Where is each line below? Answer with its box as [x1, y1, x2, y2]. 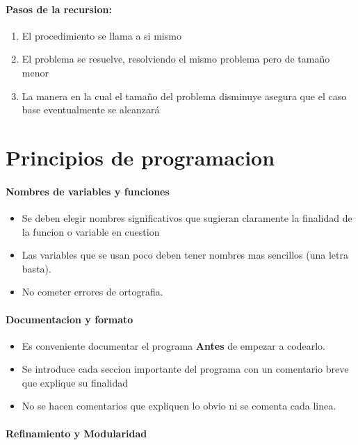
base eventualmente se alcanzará [22, 102, 160, 117]
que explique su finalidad [22, 375, 128, 389]
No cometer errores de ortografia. [22, 284, 163, 299]
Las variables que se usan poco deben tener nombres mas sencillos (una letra [22, 248, 348, 262]
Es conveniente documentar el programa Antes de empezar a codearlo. [22, 338, 326, 353]
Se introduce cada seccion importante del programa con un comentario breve [22, 362, 349, 376]
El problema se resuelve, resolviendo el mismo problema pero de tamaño [22, 51, 330, 66]
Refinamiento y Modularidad [6, 426, 147, 440]
